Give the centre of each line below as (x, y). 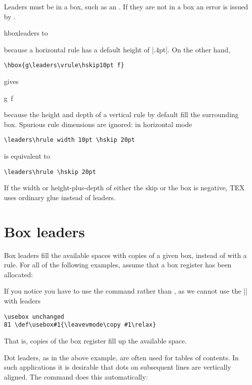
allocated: (19, 274)
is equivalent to (27, 156)
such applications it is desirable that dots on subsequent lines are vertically (118, 367)
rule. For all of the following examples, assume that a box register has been (118, 265)
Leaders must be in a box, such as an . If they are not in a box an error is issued (126, 6)
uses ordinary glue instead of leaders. (60, 197)
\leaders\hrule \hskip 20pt (50, 172)
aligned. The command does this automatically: (76, 376)
